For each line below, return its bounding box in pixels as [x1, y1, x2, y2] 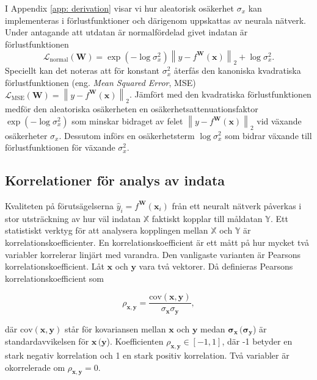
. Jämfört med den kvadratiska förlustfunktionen [129, 88, 312, 101]
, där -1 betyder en [222, 335, 293, 348]
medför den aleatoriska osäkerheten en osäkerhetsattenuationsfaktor [5, 102, 258, 115]
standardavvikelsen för [5, 335, 89, 348]
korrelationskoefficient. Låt [5, 260, 104, 273]
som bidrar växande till [225, 129, 312, 142]
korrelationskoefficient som [5, 271, 104, 284]
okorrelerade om [5, 360, 65, 373]
